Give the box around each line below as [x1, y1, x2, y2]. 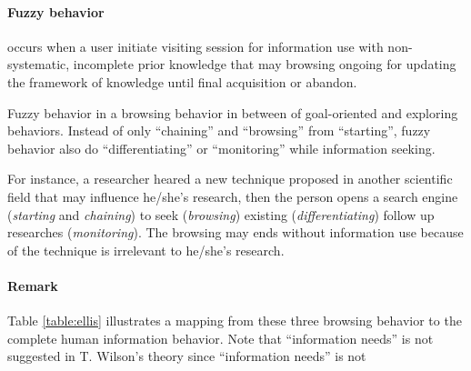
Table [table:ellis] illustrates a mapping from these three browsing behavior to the [7, 311, 462, 330]
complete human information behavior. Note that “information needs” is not [7, 328, 434, 347]
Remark [7, 276, 58, 295]
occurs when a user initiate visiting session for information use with [7, 36, 384, 55]
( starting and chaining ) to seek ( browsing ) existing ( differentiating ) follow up [7, 205, 435, 224]
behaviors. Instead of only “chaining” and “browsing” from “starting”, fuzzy [7, 121, 431, 140]
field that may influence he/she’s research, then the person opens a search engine [7, 186, 458, 206]
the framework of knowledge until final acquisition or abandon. [7, 72, 357, 91]
